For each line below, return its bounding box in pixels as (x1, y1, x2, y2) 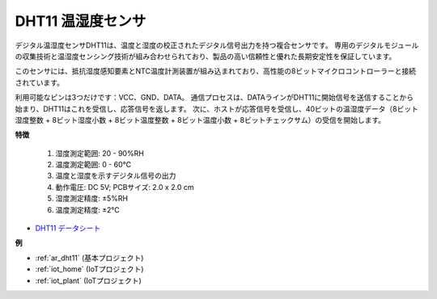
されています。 (15, 78, 65, 87)
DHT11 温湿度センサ (15, 12, 146, 30)
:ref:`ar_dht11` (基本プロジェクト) (35, 253, 144, 263)
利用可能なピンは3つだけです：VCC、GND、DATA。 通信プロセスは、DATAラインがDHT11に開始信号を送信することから (15, 93, 414, 103)
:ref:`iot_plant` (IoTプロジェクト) (35, 276, 142, 285)
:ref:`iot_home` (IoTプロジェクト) (35, 264, 145, 274)
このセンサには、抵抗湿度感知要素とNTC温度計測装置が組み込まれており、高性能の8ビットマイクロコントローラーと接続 (15, 66, 417, 76)
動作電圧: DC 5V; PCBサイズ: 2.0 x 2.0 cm (55, 182, 194, 192)
